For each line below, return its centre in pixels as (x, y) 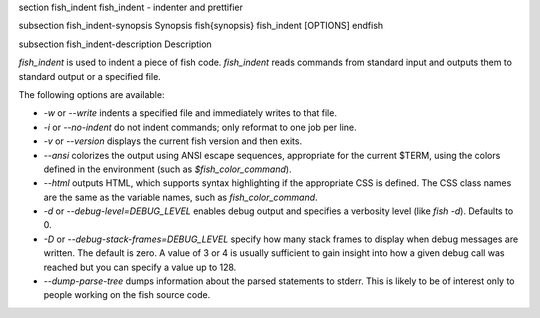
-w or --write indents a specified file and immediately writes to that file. (190, 113)
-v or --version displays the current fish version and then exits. (173, 141)
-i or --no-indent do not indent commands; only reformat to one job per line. (200, 127)
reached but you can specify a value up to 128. (140, 267)
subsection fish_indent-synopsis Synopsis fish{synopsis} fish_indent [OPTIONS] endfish (201, 26)
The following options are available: (91, 94)
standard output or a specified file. (90, 76)
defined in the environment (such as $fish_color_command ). (167, 169)
